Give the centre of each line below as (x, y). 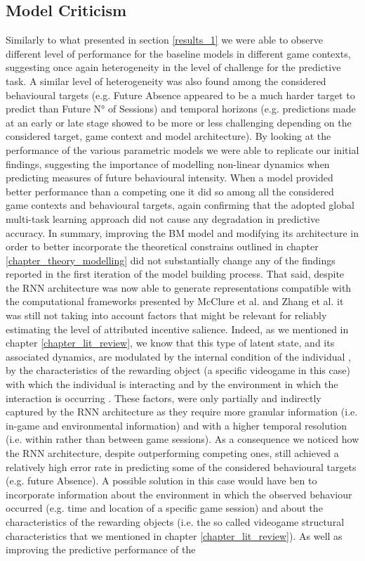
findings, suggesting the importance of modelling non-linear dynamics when (168, 163)
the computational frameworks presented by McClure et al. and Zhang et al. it (175, 301)
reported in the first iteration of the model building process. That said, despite (175, 274)
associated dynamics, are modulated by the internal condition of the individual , (178, 356)
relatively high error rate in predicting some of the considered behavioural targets (181, 466)
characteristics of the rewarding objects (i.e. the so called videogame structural (175, 521)
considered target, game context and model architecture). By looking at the (168, 136)
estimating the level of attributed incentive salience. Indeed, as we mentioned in (177, 329)
